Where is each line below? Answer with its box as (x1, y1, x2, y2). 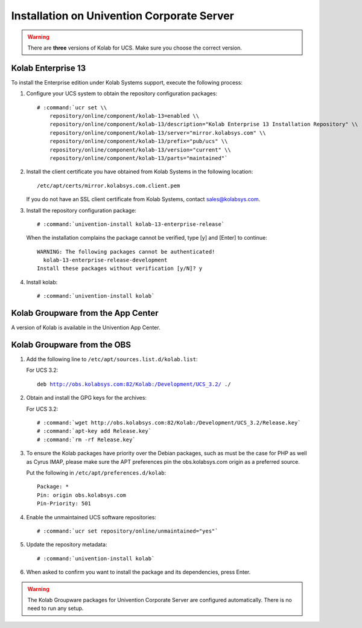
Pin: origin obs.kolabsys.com (37, 492, 127, 498)
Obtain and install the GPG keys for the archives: (26, 394, 147, 402)
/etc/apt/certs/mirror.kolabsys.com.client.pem (37, 182, 180, 189)
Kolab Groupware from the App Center (11, 308, 159, 318)
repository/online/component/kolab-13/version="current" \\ (49, 146, 232, 153)
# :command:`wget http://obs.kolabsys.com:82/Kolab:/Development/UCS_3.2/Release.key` (37, 420, 301, 426)
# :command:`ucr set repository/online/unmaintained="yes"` (37, 527, 218, 534)
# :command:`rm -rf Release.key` (37, 436, 136, 443)
